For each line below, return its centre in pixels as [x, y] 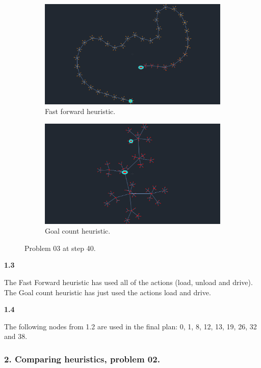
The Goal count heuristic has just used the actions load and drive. [108, 292]
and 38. [16, 336]
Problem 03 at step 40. [60, 248]
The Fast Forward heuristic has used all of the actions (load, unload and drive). [128, 282]
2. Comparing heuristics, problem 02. [82, 359]
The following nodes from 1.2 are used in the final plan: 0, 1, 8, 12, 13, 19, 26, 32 [130, 326]
